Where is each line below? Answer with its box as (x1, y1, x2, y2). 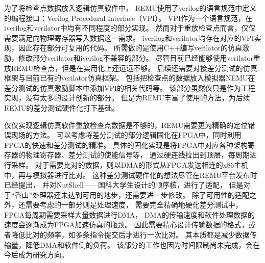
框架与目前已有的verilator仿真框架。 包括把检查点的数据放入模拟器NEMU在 (4, 72, 255, 83)
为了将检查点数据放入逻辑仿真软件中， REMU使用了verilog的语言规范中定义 (4, 3, 257, 13)
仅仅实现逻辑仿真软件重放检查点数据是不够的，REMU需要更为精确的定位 (4, 119, 248, 130)
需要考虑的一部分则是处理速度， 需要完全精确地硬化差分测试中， (25, 199, 243, 210)
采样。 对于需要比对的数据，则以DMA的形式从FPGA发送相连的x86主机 (11, 159, 249, 170)
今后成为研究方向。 (4, 249, 68, 260)
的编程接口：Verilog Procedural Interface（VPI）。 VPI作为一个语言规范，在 (4, 12, 253, 23)
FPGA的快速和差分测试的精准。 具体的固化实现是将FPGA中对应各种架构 (4, 139, 248, 150)
